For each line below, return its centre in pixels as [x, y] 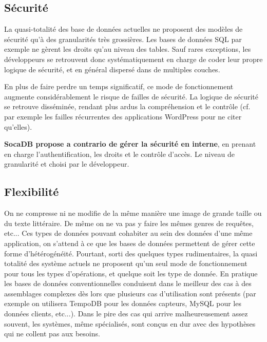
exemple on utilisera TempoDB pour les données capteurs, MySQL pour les [123, 303]
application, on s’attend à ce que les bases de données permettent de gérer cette [130, 243]
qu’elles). [18, 126]
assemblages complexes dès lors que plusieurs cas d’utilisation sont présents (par [130, 293]
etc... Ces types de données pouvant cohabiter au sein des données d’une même [128, 233]
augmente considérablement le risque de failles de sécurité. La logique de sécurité [131, 96]
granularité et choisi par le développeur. [67, 164]
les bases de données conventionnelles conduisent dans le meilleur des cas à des [128, 283]
